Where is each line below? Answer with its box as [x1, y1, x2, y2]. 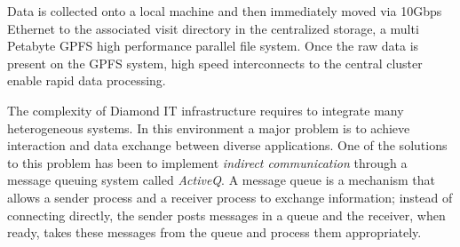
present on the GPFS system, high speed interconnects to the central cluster [7, 53, 423, 72]
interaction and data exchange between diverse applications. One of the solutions [7, 136, 448, 155]
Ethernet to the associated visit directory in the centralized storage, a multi [7, 19, 419, 37]
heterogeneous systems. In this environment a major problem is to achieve [7, 118, 410, 137]
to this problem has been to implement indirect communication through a [7, 153, 408, 171]
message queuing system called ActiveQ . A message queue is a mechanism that [7, 171, 436, 189]
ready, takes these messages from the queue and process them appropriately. [7, 223, 422, 242]
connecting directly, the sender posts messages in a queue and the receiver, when [7, 205, 446, 224]
